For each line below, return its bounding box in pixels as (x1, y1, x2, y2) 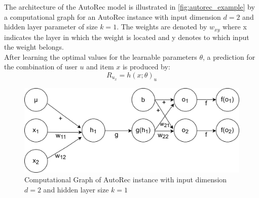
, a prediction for (202, 51, 255, 62)
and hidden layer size (43, 184, 109, 194)
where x (222, 21, 247, 32)
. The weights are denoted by (117, 21, 207, 32)
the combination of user (4, 61, 78, 72)
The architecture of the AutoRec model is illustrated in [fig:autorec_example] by (4, 2, 255, 12)
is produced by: (122, 61, 170, 72)
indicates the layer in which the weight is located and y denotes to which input (4, 31, 249, 42)
